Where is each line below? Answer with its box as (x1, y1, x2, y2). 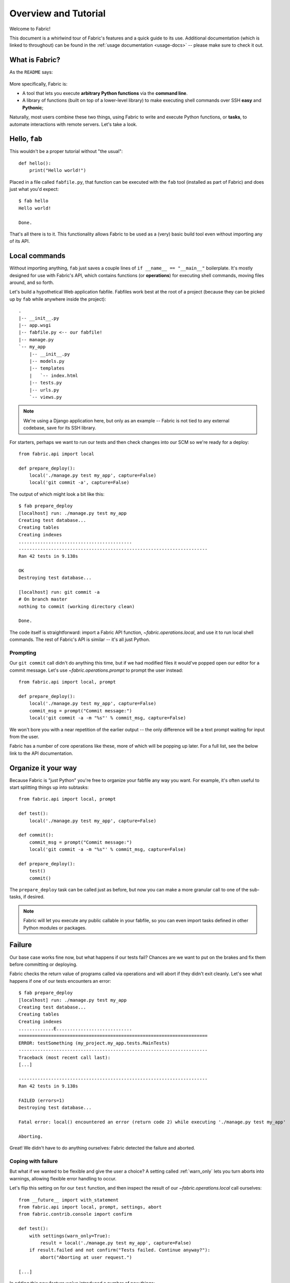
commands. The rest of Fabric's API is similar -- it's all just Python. (9, 636, 151, 643)
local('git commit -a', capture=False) (29, 480, 130, 485)
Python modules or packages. (23, 924, 87, 931)
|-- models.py (29, 358, 65, 364)
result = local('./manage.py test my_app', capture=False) (40, 1240, 192, 1246)
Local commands (9, 251, 66, 260)
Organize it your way (9, 764, 77, 772)
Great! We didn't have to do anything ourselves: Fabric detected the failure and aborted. (9, 1145, 196, 1151)
